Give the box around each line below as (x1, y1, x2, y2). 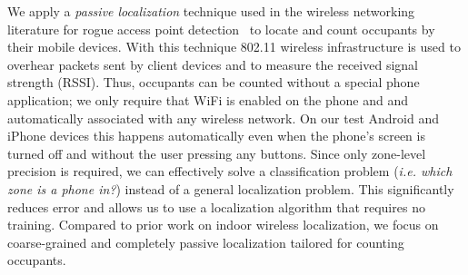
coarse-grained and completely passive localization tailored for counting (7, 232, 404, 251)
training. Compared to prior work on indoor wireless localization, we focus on (7, 215, 439, 234)
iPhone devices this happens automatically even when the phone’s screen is (7, 126, 425, 145)
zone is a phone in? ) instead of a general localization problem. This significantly (7, 179, 454, 198)
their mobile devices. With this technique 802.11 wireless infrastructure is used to (7, 37, 461, 56)
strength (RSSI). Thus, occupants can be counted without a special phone (7, 73, 420, 92)
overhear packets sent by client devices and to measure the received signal (7, 54, 418, 74)
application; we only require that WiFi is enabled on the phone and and (7, 90, 409, 109)
